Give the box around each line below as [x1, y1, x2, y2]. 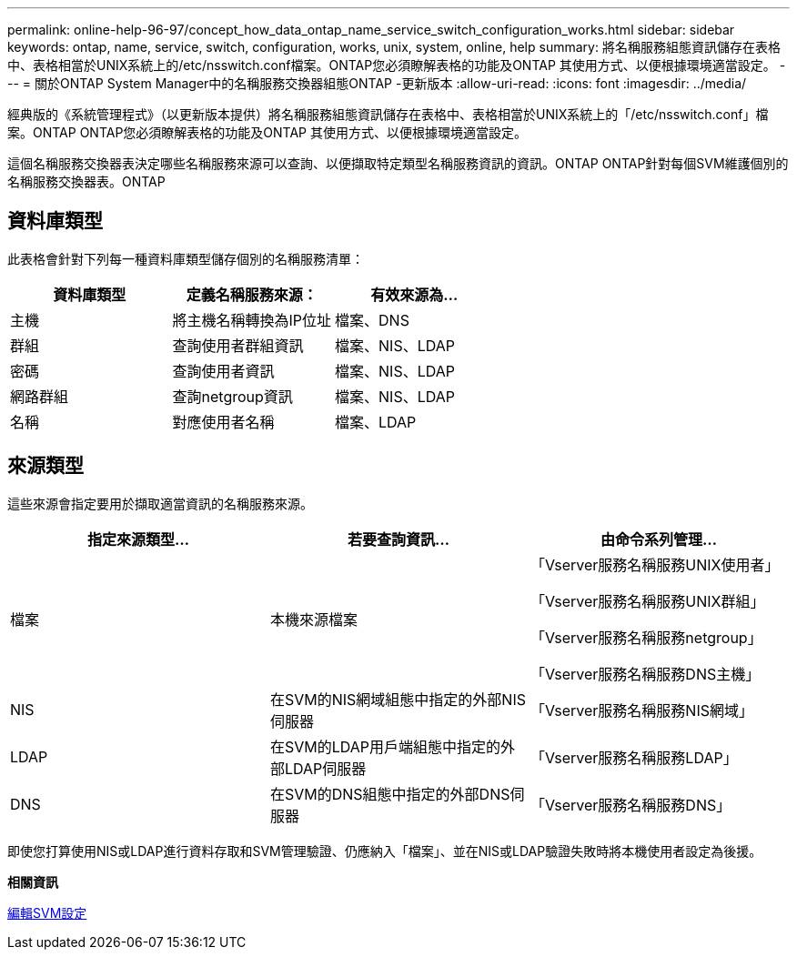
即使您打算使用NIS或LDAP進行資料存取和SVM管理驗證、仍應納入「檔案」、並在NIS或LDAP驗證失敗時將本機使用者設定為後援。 [7, 842, 762, 859]
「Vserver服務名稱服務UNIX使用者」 [530, 555, 780, 574]
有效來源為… [370, 285, 459, 304]
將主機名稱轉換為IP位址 [172, 310, 332, 329]
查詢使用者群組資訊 [172, 336, 304, 355]
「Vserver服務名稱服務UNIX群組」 [530, 591, 765, 610]
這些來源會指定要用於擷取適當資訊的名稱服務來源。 [7, 495, 313, 511]
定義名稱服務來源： [186, 285, 318, 304]
